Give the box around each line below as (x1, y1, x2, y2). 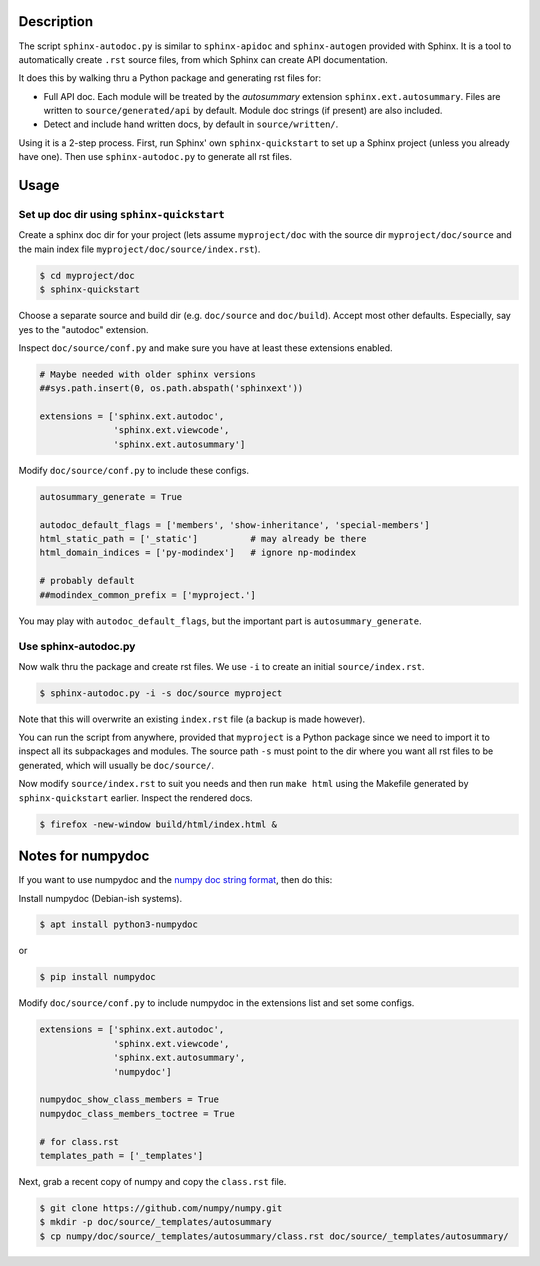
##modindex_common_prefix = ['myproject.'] (39, 589, 257, 600)
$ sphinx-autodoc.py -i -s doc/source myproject (39, 687, 283, 699)
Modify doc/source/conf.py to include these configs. (18, 464, 250, 476)
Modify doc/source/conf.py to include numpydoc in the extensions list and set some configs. (18, 997, 415, 1009)
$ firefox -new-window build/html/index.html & (39, 818, 277, 830)
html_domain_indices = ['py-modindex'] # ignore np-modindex (39, 547, 357, 559)
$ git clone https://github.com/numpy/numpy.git (39, 1202, 283, 1214)
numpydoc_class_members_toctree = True (39, 1108, 235, 1119)
